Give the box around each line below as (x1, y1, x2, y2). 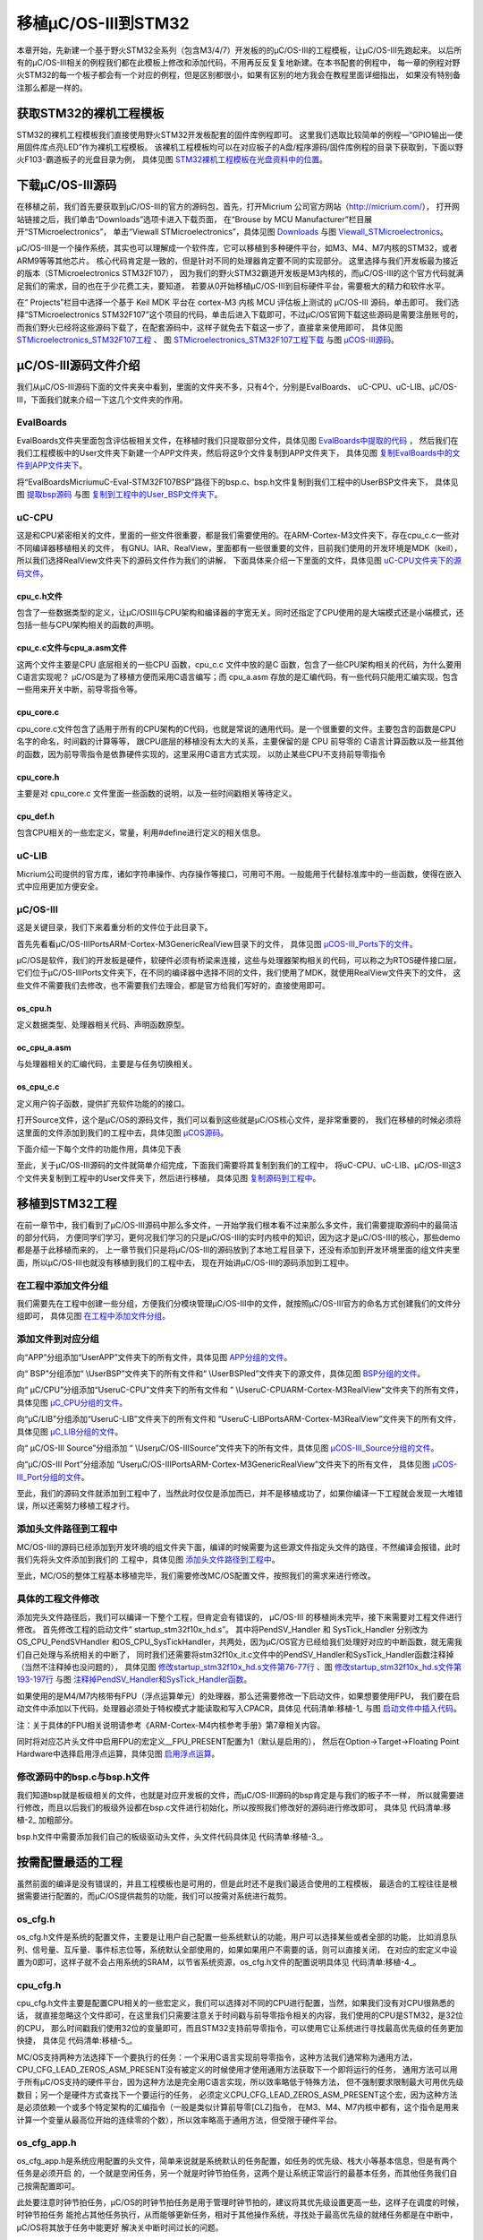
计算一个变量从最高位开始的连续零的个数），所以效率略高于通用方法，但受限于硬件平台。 (16, 2115, 342, 2125)
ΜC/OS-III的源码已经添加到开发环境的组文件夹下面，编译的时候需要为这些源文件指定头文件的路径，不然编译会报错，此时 (16, 1541, 461, 1552)
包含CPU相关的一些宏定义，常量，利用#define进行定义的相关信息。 (16, 827, 266, 838)
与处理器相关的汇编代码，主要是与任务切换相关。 (16, 1058, 197, 1070)
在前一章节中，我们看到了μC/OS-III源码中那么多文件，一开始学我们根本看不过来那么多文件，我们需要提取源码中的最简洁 (16, 1219, 458, 1230)
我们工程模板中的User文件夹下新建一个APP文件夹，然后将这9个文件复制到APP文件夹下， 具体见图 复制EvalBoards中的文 (16, 448, 461, 459)
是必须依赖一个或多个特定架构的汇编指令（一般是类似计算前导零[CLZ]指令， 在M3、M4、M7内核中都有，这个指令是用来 (16, 2102, 460, 2113)
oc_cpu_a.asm (16, 1042, 72, 1053)
